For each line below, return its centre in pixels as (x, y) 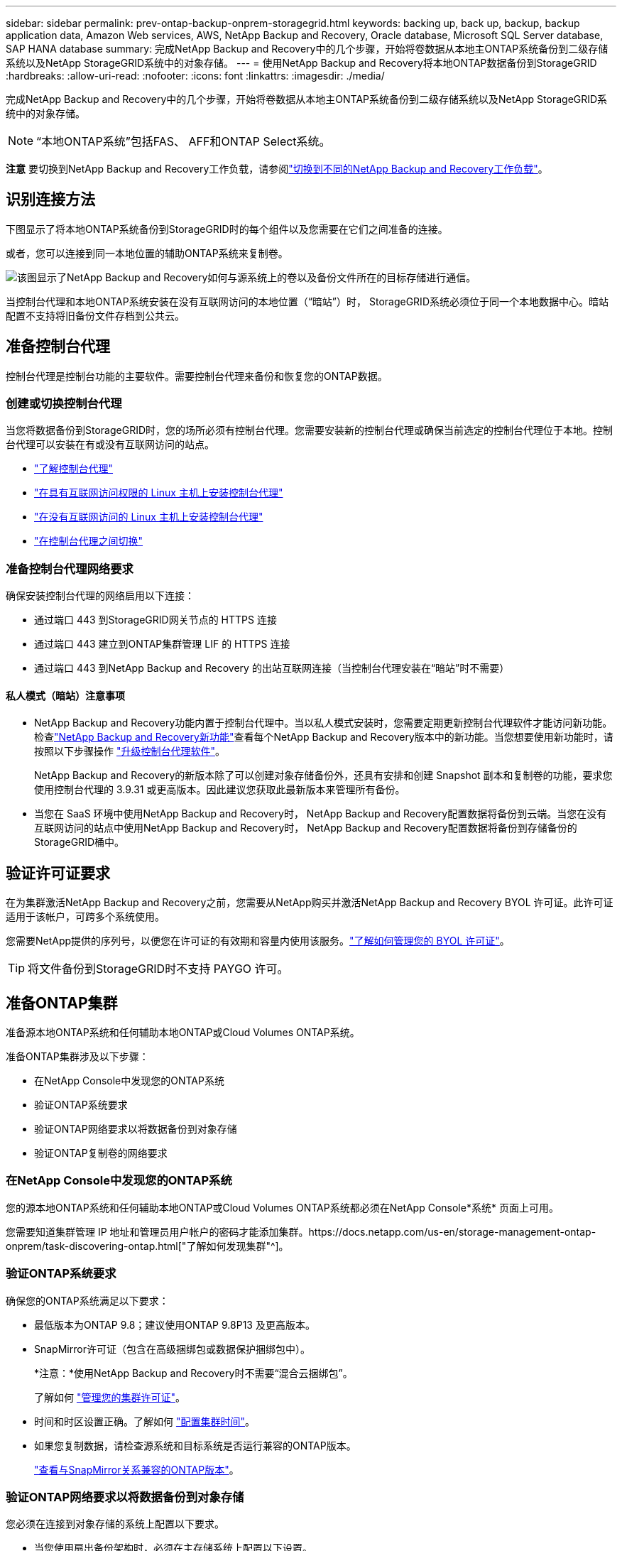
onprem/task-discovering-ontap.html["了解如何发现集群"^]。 (147, 1246)
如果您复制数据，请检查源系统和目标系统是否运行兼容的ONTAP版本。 (195, 1445)
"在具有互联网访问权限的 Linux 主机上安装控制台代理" (159, 493)
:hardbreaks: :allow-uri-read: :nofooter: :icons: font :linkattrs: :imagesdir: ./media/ (195, 76)
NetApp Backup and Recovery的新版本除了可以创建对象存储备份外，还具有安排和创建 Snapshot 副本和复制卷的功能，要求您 (323, 775)
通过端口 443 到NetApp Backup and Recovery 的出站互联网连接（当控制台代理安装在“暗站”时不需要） (272, 668)
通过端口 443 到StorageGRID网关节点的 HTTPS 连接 (155, 620)
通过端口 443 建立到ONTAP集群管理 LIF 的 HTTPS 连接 (162, 644)
